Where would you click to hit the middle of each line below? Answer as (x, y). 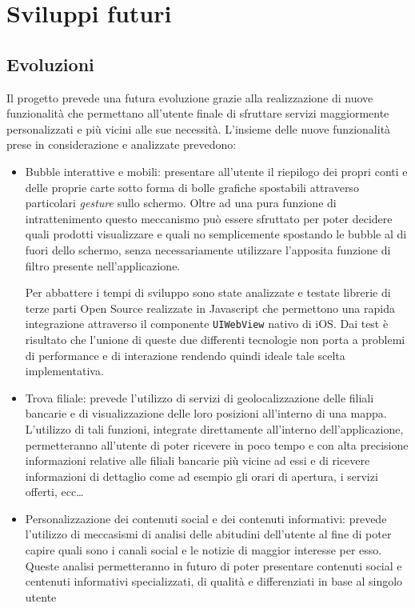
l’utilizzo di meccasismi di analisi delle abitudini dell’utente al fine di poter (208, 534)
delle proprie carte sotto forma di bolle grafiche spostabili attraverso (192, 187)
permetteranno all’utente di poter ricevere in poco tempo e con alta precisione (217, 444)
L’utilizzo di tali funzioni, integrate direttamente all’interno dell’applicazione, (214, 428)
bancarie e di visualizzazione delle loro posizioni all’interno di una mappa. (206, 413)
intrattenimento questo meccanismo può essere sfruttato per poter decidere (209, 218)
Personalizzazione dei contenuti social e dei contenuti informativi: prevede (206, 518)
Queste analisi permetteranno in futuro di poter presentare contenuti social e (213, 565)
